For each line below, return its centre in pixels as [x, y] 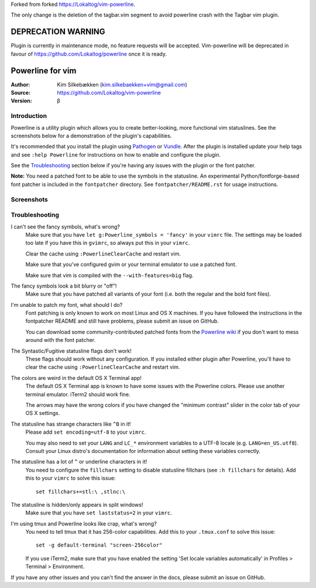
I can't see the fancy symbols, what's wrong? [65, 226]
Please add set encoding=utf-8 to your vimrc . [86, 432]
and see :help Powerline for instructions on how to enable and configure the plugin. [116, 154]
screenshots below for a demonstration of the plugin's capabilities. [91, 136]
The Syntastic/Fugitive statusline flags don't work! [71, 351]
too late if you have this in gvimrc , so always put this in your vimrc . [108, 243]
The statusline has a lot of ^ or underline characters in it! [79, 462]
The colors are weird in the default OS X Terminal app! [76, 378]
